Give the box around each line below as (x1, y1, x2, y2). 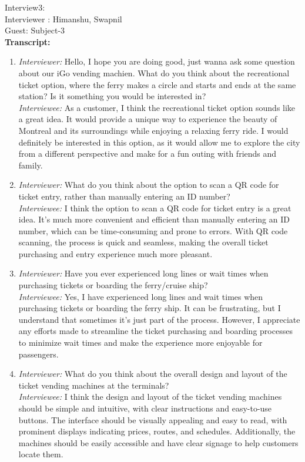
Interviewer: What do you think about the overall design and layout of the (18, 367, 287, 380)
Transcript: (5, 35, 51, 48)
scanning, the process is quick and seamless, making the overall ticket (18, 236, 269, 248)
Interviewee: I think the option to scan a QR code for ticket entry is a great (18, 201, 291, 214)
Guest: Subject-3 (5, 24, 65, 36)
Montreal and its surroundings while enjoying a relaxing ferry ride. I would (18, 124, 289, 136)
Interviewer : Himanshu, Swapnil (5, 12, 122, 25)
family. (18, 159, 43, 171)
